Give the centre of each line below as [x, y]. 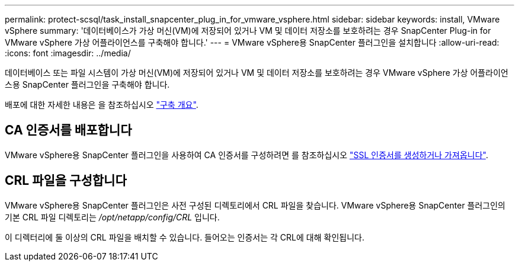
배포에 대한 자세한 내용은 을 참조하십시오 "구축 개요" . [102, 105]
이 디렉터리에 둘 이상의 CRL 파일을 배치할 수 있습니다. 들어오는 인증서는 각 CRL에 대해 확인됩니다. [185, 237]
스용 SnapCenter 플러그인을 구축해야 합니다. [87, 84]
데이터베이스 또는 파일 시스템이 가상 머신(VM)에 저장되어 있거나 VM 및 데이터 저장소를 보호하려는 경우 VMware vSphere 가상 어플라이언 [257, 73]
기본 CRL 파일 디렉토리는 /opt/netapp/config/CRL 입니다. [112, 217]
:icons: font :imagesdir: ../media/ [68, 53]
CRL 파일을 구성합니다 [66, 181]
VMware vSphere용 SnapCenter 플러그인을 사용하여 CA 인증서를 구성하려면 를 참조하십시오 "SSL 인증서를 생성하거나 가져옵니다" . [246, 155]
